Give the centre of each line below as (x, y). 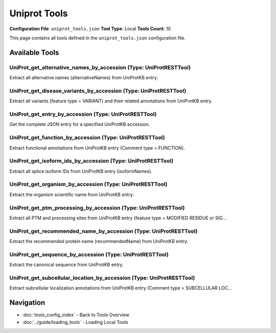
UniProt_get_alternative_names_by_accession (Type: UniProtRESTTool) (100, 68)
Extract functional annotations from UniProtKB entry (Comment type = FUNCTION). (97, 148)
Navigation (27, 303)
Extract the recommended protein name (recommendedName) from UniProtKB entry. (99, 241)
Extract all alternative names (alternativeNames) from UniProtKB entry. (84, 78)
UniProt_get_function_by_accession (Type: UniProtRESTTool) (87, 138)
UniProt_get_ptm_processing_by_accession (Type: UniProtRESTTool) (97, 208)
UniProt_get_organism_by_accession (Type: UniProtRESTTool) (88, 184)
